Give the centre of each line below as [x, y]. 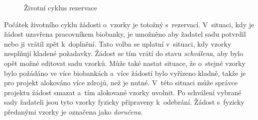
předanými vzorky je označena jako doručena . [73, 111]
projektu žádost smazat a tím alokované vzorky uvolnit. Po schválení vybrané [123, 92]
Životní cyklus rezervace [61, 7]
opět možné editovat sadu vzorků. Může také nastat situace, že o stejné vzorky [125, 63]
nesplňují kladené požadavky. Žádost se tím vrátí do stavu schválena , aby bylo [124, 53]
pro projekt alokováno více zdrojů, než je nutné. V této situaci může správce [121, 83]
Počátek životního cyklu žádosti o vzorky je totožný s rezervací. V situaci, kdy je [129, 24]
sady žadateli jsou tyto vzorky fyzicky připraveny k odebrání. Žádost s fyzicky [124, 102]
